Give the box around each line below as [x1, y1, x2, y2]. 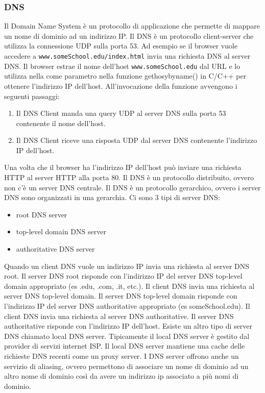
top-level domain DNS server [16, 226, 106, 237]
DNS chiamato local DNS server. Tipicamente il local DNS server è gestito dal [4, 330, 250, 341]
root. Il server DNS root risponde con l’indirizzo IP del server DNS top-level [4, 271, 243, 281]
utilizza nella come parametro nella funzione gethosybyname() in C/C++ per [4, 70, 247, 81]
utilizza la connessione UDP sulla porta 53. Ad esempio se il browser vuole [4, 40, 238, 51]
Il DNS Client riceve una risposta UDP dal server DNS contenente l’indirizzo [16, 135, 257, 145]
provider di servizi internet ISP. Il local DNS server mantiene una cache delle [4, 340, 245, 351]
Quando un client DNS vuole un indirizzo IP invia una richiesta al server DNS [4, 260, 250, 271]
